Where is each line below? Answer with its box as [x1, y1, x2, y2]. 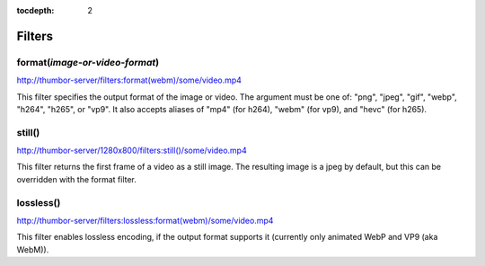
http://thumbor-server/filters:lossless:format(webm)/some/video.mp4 [16, 216, 274, 226]
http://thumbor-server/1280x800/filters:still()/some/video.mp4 [16, 145, 247, 156]
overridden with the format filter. [16, 173, 137, 184]
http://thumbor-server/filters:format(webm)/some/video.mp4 [16, 75, 242, 85]
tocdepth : [16, 5, 55, 15]
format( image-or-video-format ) [16, 56, 160, 68]
